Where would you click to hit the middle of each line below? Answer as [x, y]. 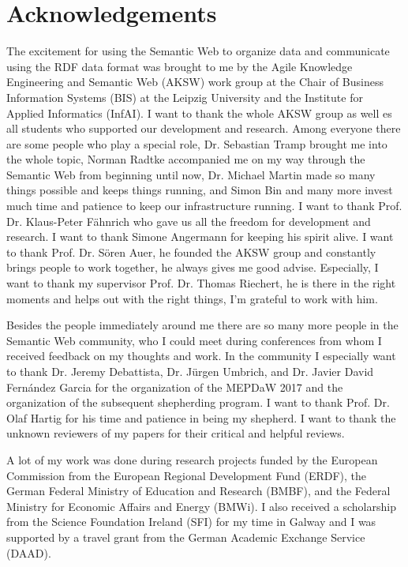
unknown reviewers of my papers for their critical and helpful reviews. [176, 433]
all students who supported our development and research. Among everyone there [204, 128]
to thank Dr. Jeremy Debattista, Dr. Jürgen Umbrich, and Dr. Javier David [190, 371]
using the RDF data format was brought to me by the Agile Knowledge [180, 66]
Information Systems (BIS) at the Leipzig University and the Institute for [185, 97]
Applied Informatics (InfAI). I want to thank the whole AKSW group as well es [199, 113]
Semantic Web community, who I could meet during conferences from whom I [194, 340]
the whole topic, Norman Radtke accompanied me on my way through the [186, 159]
